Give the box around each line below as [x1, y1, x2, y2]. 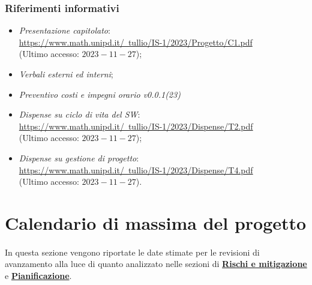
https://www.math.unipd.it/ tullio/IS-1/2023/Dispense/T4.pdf [19, 163, 253, 176]
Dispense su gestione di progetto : [19, 151, 139, 164]
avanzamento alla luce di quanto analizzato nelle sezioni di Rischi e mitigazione [5, 257, 307, 270]
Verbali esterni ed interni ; [19, 68, 113, 80]
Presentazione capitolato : [19, 24, 110, 37]
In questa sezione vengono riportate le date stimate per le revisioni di [5, 245, 260, 258]
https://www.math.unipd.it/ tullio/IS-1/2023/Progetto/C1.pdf [19, 35, 253, 48]
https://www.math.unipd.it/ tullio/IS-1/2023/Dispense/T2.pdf [19, 119, 253, 132]
